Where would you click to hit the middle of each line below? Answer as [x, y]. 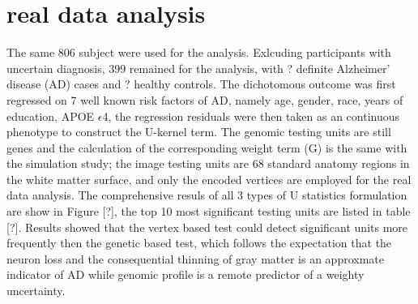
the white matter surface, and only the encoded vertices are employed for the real [209, 179]
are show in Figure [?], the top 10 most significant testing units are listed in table [209, 211]
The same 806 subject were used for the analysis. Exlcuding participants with [199, 52]
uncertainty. [36, 291]
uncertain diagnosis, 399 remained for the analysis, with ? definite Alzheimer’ [198, 68]
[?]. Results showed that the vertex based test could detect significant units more [207, 227]
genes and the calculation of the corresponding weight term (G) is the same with [207, 147]
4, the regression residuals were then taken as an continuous [251, 116]
